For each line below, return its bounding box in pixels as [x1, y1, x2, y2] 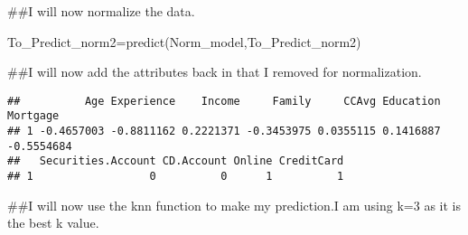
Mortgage [7, 109, 60, 123]
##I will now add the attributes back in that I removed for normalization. [7, 62, 422, 81]
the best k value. [7, 213, 99, 232]
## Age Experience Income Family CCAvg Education [7, 94, 441, 108]
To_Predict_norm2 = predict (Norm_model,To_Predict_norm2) [7, 32, 361, 51]
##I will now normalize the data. [7, 2, 195, 20]
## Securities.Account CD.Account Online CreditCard [7, 155, 344, 168]
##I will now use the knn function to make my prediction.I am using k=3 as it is [7, 195, 461, 214]
